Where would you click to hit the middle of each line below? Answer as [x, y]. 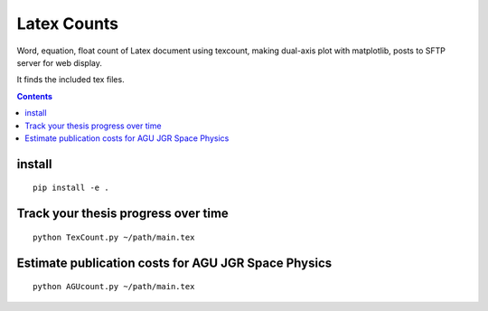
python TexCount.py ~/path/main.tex [114, 237]
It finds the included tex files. [71, 80]
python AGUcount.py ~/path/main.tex [114, 287]
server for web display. [60, 62]
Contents [35, 96]
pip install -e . [71, 188]
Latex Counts [68, 24]
